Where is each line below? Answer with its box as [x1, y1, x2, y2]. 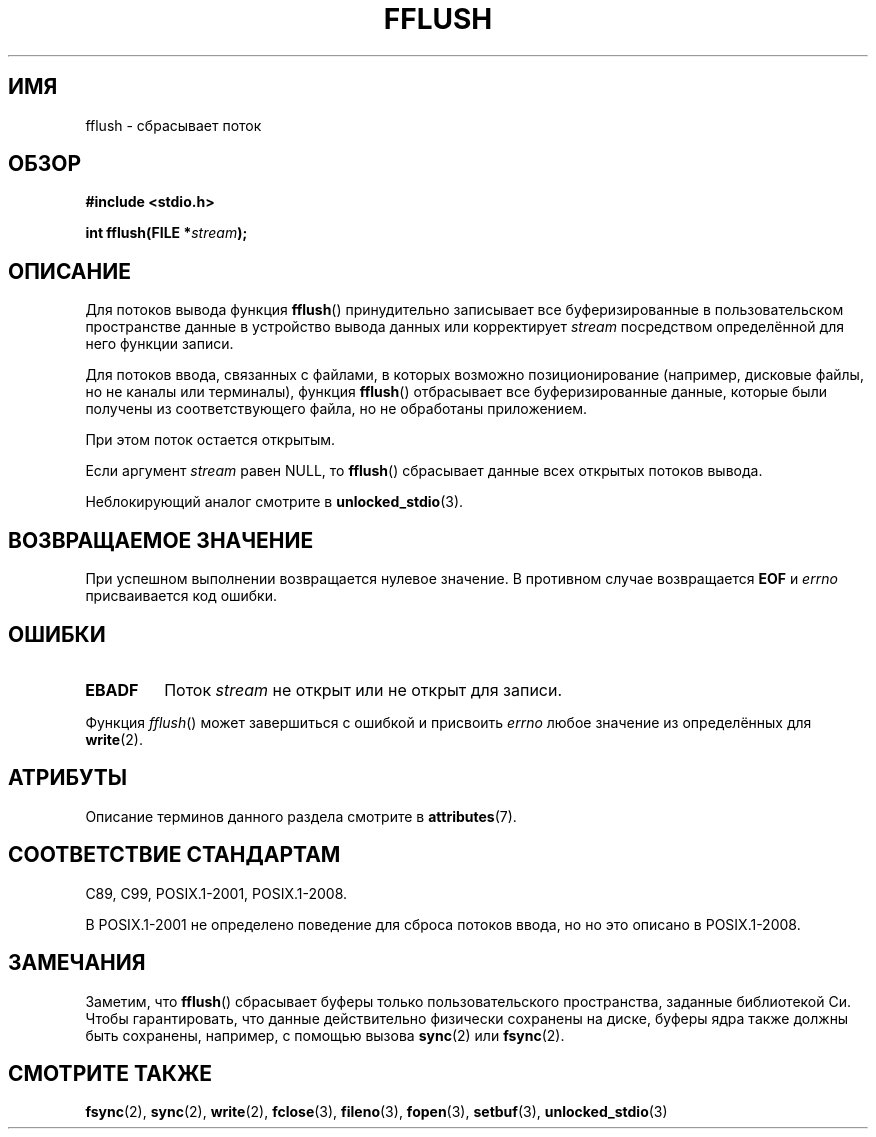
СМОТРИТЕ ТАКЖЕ [8, 1060, 213, 1086]
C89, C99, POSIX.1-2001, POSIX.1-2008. [85, 884, 348, 902]
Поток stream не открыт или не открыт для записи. [164, 679, 563, 700]
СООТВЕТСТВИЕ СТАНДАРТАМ [8, 842, 341, 868]
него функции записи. [85, 335, 234, 353]
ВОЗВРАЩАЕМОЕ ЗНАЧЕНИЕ [8, 527, 314, 553]
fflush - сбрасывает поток [85, 116, 262, 134]
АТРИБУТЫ [8, 765, 128, 791]
